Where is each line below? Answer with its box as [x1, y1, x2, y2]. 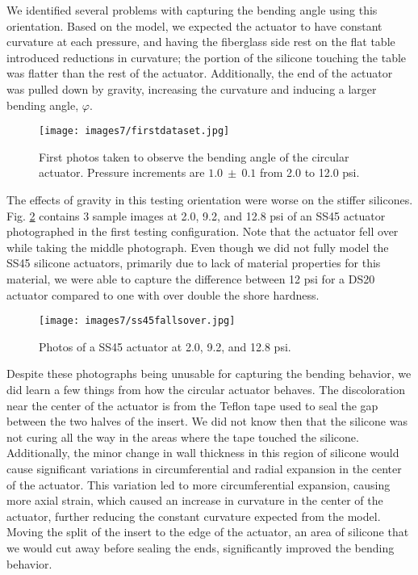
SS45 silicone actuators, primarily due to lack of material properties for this [6, 254, 381, 271]
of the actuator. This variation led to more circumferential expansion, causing [6, 476, 391, 493]
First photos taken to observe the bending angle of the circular [39, 148, 349, 165]
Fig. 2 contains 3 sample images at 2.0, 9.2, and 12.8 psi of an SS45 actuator [6, 207, 386, 224]
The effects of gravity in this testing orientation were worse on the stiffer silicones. [6, 191, 413, 208]
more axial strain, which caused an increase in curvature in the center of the [6, 492, 383, 509]
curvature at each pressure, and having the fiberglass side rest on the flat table [6, 33, 395, 50]
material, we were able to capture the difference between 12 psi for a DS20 [6, 270, 375, 287]
